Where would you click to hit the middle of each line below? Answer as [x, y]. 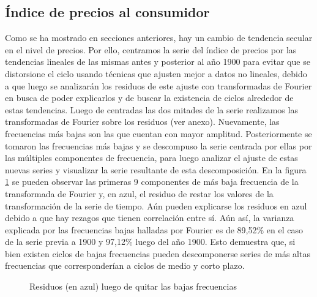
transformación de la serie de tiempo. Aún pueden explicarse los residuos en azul [156, 205]
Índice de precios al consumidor [107, 12]
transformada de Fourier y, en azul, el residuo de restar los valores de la [139, 193]
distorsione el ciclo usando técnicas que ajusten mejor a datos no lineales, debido [156, 73]
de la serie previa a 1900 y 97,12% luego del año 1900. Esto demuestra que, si [150, 242]
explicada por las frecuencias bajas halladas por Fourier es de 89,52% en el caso [154, 229]
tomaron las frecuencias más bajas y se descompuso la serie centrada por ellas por [158, 145]
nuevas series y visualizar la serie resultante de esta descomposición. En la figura [156, 169]
